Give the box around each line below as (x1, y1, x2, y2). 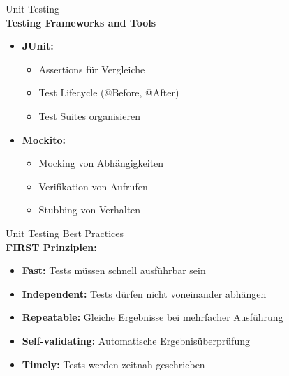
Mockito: (22, 132, 66, 146)
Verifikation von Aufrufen (38, 179, 148, 193)
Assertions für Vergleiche (38, 61, 145, 76)
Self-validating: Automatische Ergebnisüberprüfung (22, 333, 250, 347)
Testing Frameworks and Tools (6, 15, 156, 29)
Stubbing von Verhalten (38, 202, 141, 217)
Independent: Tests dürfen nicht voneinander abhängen (22, 286, 267, 301)
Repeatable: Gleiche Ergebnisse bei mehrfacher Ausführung (22, 310, 283, 324)
